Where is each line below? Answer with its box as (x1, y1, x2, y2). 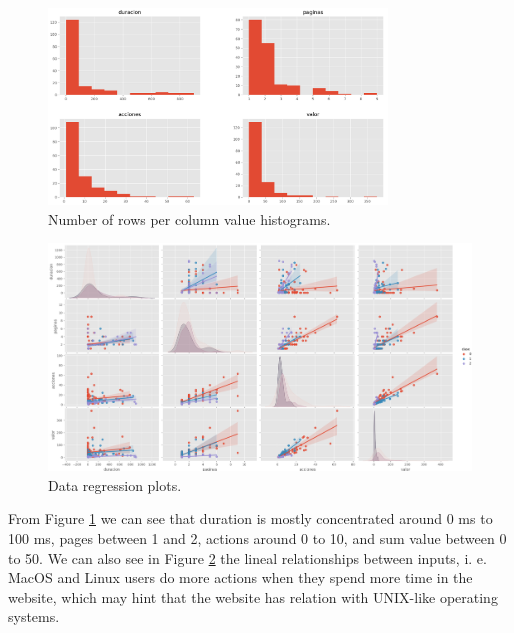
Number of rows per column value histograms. (48, 208, 331, 229)
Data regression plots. (48, 474, 182, 495)
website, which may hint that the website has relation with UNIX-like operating (8, 586, 498, 607)
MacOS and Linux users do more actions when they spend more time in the (8, 567, 473, 588)
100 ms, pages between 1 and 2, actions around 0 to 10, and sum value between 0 (8, 527, 507, 548)
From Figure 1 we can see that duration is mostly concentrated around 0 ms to (8, 508, 493, 529)
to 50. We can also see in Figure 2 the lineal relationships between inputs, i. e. (8, 547, 487, 568)
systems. (8, 606, 60, 627)
